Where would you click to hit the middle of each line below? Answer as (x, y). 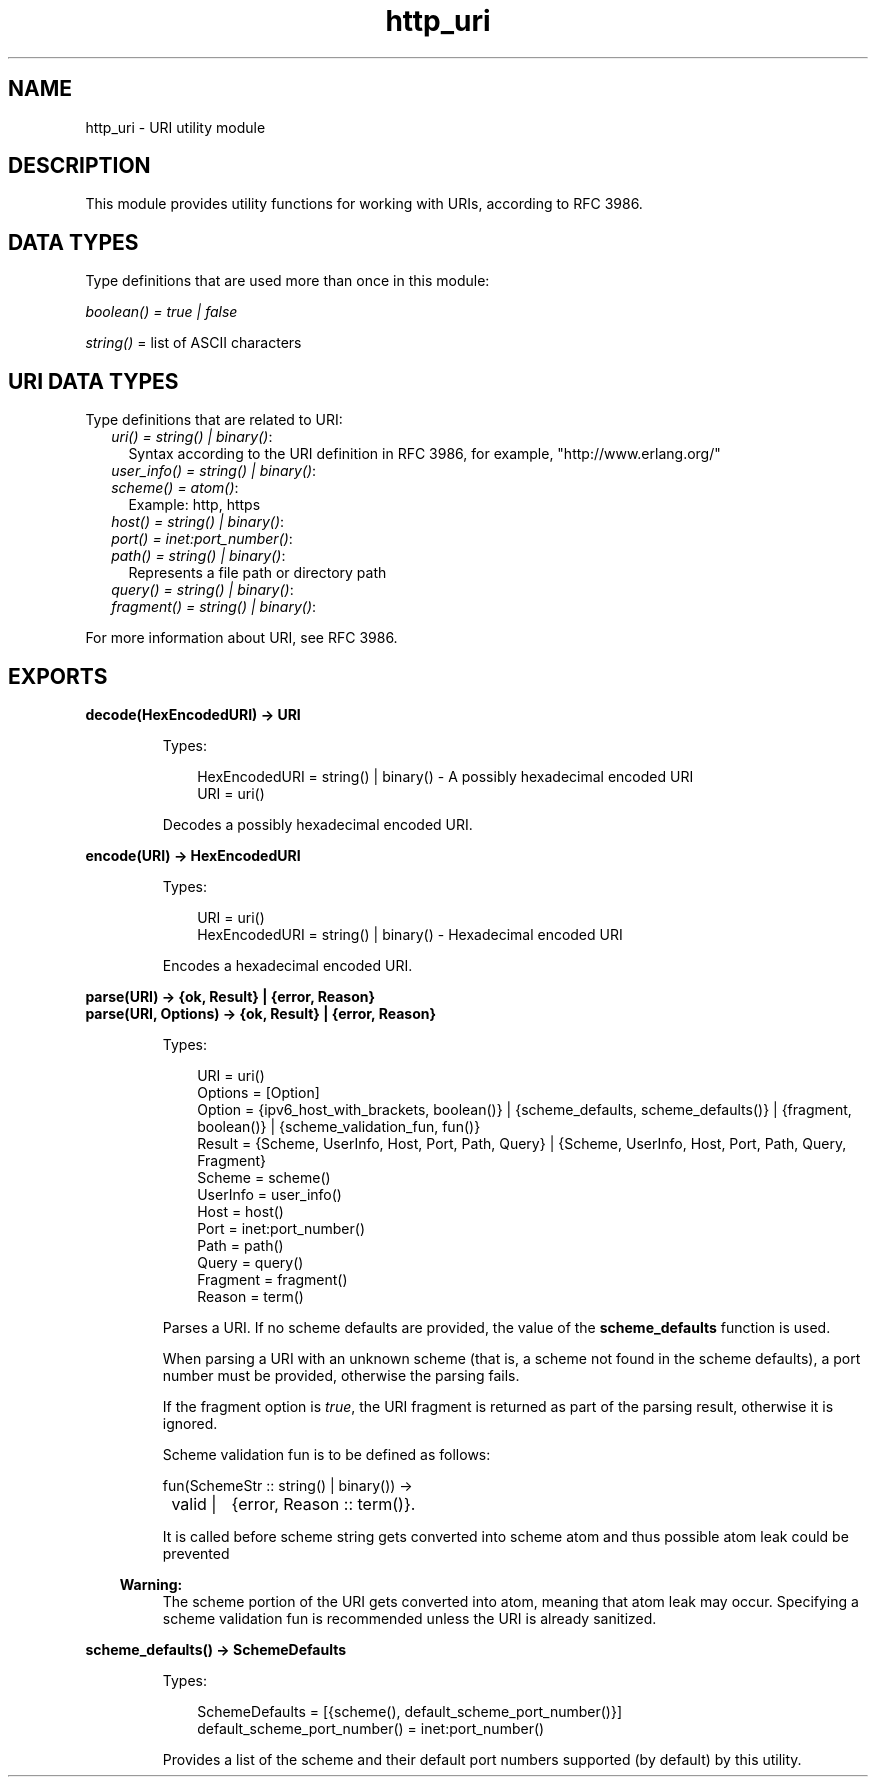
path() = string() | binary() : (198, 556)
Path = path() (240, 1245)
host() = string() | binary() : (198, 522)
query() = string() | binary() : (202, 590)
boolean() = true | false (161, 312)
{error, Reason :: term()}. (323, 1503)
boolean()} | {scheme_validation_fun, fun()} (339, 1126)
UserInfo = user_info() (269, 1194)
